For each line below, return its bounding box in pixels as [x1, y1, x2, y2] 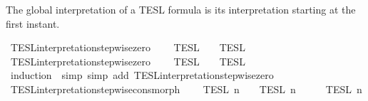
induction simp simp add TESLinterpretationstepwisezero [10, 68, 274, 83]
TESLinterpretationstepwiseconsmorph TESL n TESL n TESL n [10, 81, 362, 96]
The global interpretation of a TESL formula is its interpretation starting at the [6, 2, 356, 16]
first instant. [6, 16, 60, 31]
